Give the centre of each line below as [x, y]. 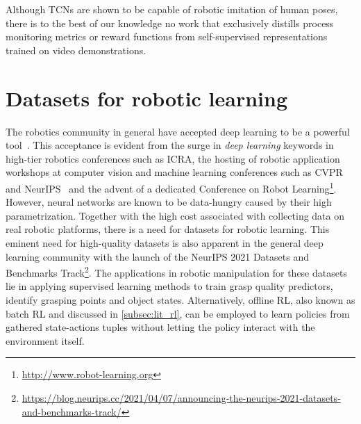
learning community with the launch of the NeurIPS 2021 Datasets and [157, 256]
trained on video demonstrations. [76, 50]
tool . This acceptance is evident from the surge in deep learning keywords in [170, 145]
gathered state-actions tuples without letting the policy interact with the [160, 327]
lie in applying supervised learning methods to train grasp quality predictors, [169, 286]
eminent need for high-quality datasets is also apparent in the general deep [165, 242]
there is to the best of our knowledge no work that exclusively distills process [170, 23]
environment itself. [45, 340]
